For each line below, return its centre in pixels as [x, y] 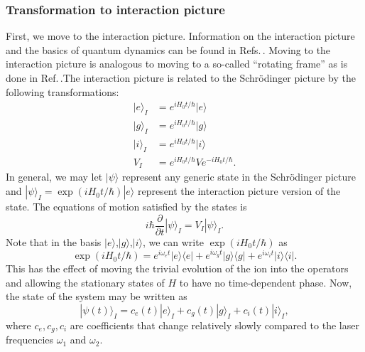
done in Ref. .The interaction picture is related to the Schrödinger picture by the [181, 78]
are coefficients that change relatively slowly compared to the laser [214, 325]
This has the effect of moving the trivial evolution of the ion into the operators [177, 268]
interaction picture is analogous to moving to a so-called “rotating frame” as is [177, 64]
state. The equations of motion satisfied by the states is [126, 207]
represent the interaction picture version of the [239, 191]
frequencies [30, 340]
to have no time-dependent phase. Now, [266, 282]
